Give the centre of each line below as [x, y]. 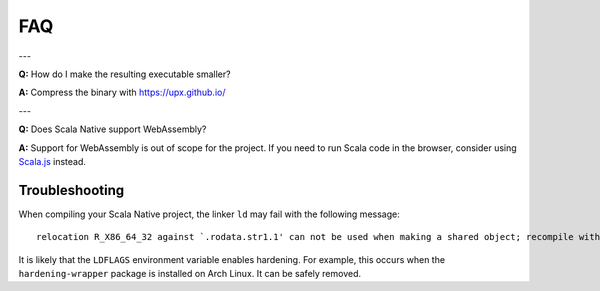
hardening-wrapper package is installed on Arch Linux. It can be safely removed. [190, 273]
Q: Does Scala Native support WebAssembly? [112, 129]
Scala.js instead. [52, 161]
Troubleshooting [71, 190]
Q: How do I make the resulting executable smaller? [124, 74]
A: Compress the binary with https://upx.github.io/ [122, 92]
